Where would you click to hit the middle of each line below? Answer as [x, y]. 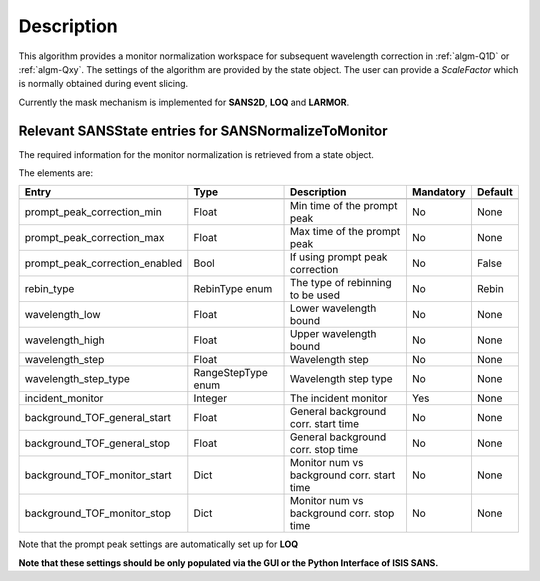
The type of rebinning [340, 283]
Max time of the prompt [345, 232]
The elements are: [56, 173]
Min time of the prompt [343, 206]
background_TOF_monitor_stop [98, 513]
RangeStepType [231, 373]
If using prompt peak [338, 257]
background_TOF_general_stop [97, 443]
